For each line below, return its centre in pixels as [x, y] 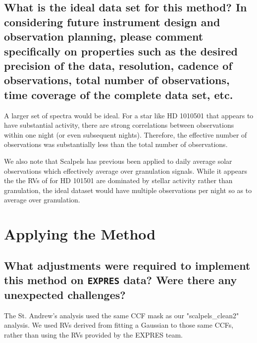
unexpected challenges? [65, 295]
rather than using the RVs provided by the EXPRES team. [94, 335]
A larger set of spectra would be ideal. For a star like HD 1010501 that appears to [129, 115]
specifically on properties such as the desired [121, 51]
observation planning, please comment [104, 36]
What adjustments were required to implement [127, 265]
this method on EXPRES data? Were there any [121, 280]
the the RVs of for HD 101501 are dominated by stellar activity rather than [118, 180]
